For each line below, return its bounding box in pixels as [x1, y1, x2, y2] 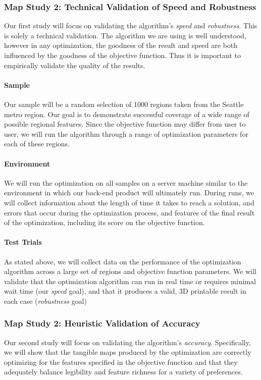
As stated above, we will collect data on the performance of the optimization [4, 256, 241, 266]
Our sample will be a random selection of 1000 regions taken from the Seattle [4, 98, 244, 109]
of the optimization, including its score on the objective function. [4, 217, 205, 228]
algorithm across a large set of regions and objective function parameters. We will [4, 266, 256, 277]
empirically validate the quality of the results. [4, 60, 145, 70]
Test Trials [4, 237, 42, 247]
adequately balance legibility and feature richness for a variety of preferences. [4, 366, 243, 377]
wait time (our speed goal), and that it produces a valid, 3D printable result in [4, 286, 246, 296]
